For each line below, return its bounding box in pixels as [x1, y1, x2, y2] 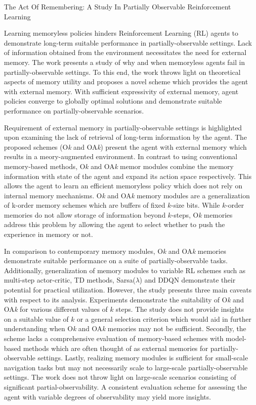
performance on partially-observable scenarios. [4, 105, 144, 116]
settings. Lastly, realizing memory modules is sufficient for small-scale [38, 352, 248, 363]
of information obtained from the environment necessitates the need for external [4, 47, 247, 58]
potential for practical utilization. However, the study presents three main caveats [4, 285, 252, 295]
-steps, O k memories [171, 209, 233, 220]
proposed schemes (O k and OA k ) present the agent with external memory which [4, 141, 247, 152]
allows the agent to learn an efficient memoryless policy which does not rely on [4, 180, 243, 191]
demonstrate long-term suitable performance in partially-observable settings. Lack [4, 37, 252, 48]
